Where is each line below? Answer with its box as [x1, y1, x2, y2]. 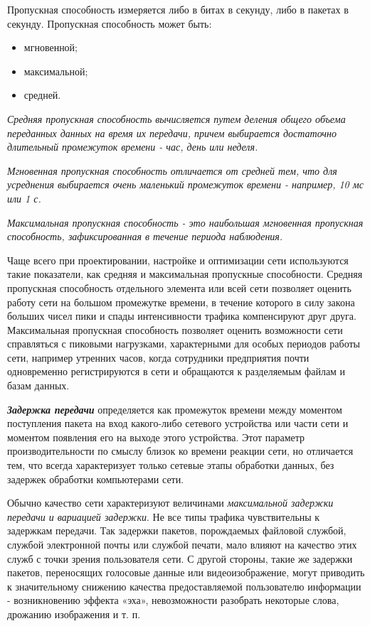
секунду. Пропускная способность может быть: [7, 16, 212, 31]
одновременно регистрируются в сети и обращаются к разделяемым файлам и [7, 364, 346, 379]
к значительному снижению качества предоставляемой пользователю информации [7, 578, 361, 593]
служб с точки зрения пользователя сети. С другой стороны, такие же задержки [7, 551, 353, 566]
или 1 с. [7, 190, 41, 205]
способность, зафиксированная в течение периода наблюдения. [7, 229, 283, 244]
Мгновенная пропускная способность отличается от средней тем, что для [7, 163, 337, 178]
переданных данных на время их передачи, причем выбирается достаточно [7, 125, 337, 140]
